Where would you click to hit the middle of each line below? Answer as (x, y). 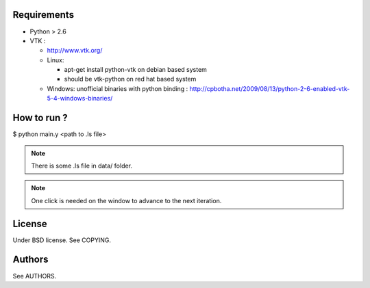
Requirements (44, 15)
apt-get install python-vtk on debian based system (135, 70)
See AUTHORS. (35, 276)
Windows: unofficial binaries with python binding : (118, 88)
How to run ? (40, 118)
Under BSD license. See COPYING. (62, 240)
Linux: (56, 60)
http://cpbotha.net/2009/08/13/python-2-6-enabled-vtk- (270, 88)
